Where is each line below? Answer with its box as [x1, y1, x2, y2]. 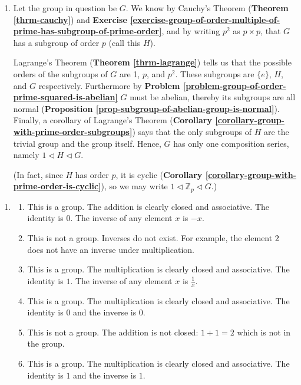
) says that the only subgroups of [132, 125, 252, 137]
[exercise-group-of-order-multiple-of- [130, 13, 280, 25]
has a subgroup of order [13, 36, 100, 48]
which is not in [237, 325, 291, 338]
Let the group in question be [13, 2, 117, 14]
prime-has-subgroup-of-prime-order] [13, 25, 162, 37]
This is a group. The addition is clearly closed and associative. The [27, 200, 270, 212]
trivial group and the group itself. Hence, [13, 137, 161, 149]
